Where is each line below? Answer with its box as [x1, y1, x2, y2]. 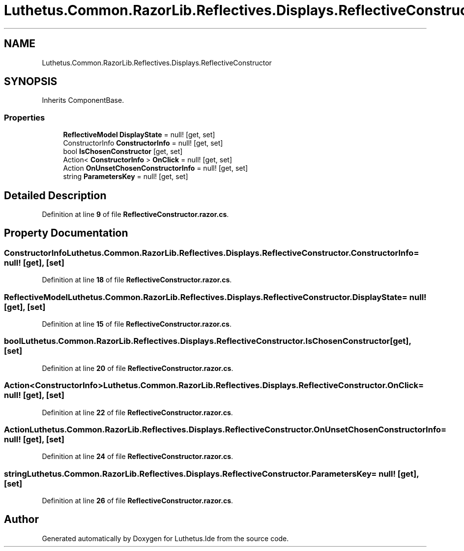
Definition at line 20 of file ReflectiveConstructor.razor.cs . [42, 364, 233, 372]
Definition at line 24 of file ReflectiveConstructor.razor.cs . [42, 452, 233, 461]
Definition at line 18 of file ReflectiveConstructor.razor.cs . [42, 275, 232, 284]
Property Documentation [4, 227, 128, 240]
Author [4, 513, 39, 526]
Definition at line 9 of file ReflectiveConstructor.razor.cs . [42, 210, 229, 219]
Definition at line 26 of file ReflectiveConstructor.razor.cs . [42, 496, 233, 505]
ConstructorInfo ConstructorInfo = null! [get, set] [63, 139, 223, 148]
